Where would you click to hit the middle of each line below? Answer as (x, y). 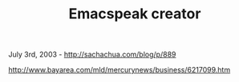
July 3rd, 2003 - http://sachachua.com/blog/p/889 (92, 55)
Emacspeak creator (135, 14)
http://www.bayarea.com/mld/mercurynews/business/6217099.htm (119, 70)
